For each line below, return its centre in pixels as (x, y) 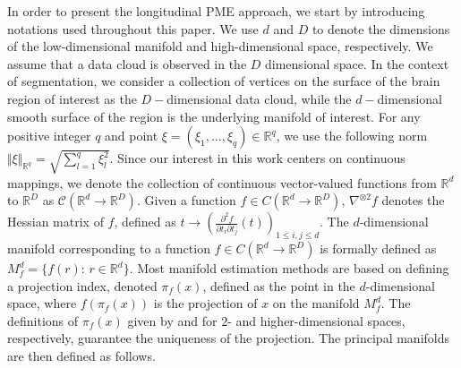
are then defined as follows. (81, 356)
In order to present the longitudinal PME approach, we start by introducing (216, 11)
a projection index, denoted (82, 285)
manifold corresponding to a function (109, 248)
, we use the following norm (352, 136)
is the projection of (205, 303)
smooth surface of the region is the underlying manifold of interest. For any (214, 116)
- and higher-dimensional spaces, (316, 320)
